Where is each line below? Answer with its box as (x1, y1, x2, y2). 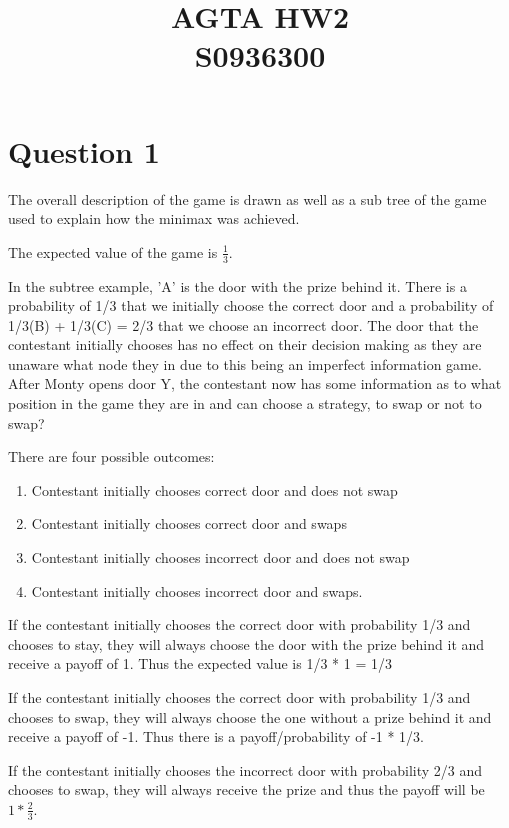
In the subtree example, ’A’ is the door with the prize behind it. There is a (8, 275, 467, 296)
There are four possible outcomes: (8, 446, 215, 467)
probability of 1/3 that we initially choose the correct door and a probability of (8, 295, 494, 316)
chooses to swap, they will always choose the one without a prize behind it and (8, 706, 492, 727)
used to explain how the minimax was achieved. (8, 208, 300, 229)
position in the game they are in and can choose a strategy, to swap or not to (8, 393, 482, 414)
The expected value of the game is (8, 241, 218, 262)
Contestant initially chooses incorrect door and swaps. (31, 580, 363, 601)
